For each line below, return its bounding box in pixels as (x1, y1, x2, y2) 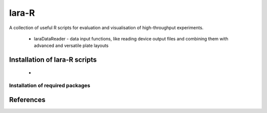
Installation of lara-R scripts (9, 56, 97, 64)
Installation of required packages (9, 82, 90, 89)
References (9, 96, 45, 104)
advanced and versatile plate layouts (34, 42, 109, 49)
